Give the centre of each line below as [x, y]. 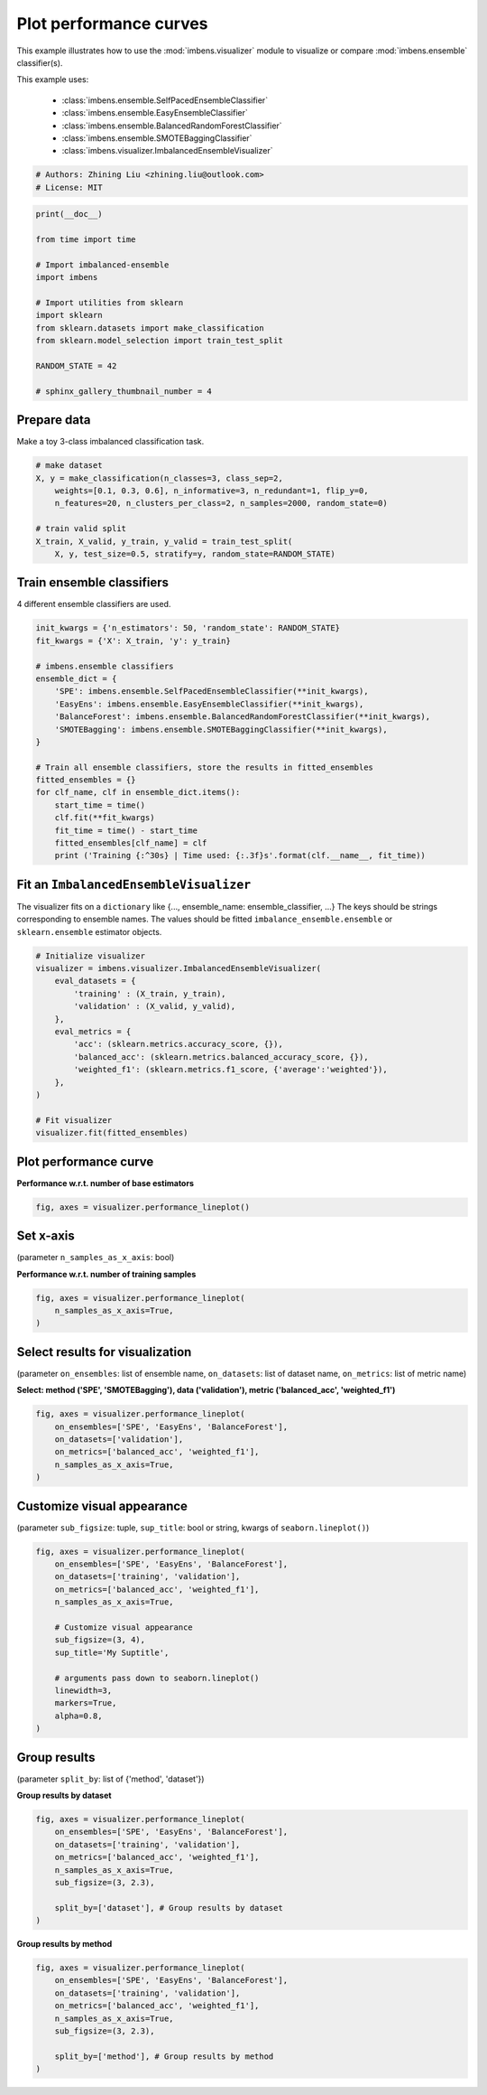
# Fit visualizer [74, 1120]
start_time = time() [100, 805]
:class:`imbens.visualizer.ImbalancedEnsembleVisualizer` [167, 151]
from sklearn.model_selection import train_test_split [159, 341]
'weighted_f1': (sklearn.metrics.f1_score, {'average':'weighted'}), [230, 1070]
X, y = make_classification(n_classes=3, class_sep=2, [159, 478]
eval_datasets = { [95, 981]
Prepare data [54, 420]
